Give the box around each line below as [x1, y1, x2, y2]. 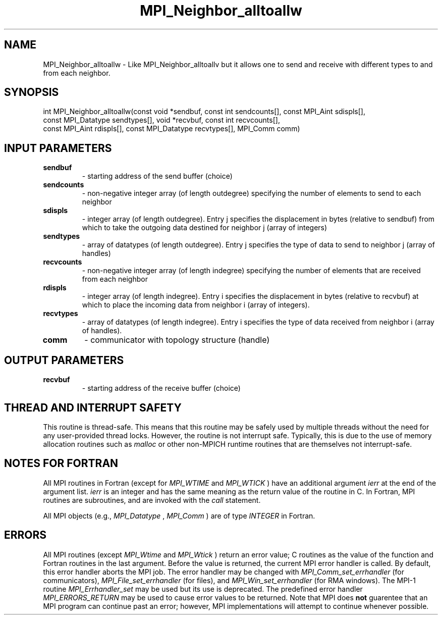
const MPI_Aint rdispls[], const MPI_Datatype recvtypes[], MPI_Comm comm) [43, 124, 300, 133]
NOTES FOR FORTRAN [4, 457, 119, 470]
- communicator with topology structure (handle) [84, 335, 270, 345]
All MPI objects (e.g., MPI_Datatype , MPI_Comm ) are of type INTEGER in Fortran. [43, 511, 315, 520]
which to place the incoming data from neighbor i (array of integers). [82, 300, 310, 310]
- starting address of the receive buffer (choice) [82, 384, 241, 393]
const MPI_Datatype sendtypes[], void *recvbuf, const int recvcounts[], [43, 116, 280, 125]
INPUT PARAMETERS [4, 141, 112, 154]
